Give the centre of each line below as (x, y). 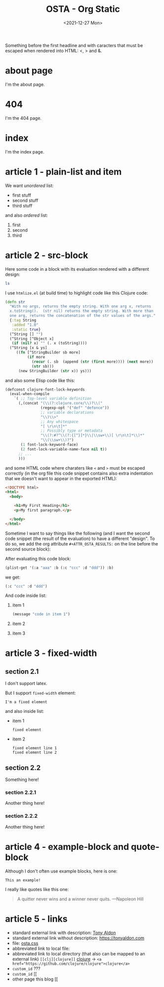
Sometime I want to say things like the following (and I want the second (78, 533)
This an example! (23, 880)
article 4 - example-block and (67, 847)
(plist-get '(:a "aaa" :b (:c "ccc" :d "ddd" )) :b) (59, 568)
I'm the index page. (25, 151)
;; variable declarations (67, 412)
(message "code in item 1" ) (41, 614)
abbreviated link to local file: (41, 948)
